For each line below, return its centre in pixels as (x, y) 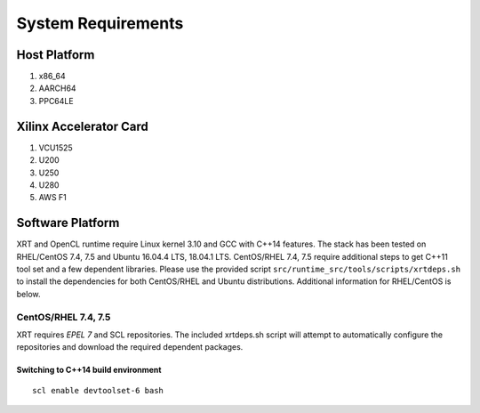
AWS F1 (52, 198)
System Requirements (100, 23)
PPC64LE (56, 101)
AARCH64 (57, 88)
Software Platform (68, 223)
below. (28, 294)
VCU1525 (56, 148)
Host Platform (56, 55)
